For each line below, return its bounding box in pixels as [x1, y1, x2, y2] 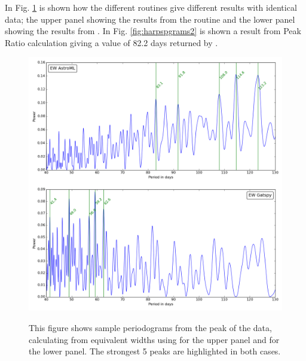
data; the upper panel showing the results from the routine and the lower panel [5, 13, 295, 25]
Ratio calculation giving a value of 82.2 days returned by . [5, 36, 218, 48]
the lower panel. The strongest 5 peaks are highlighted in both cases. [29, 345, 281, 357]
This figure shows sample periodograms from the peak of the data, [29, 321, 272, 333]
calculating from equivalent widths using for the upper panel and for [29, 333, 280, 345]
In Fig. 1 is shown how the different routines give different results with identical [5, 1, 297, 13]
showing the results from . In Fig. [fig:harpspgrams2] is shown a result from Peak [5, 25, 301, 37]
